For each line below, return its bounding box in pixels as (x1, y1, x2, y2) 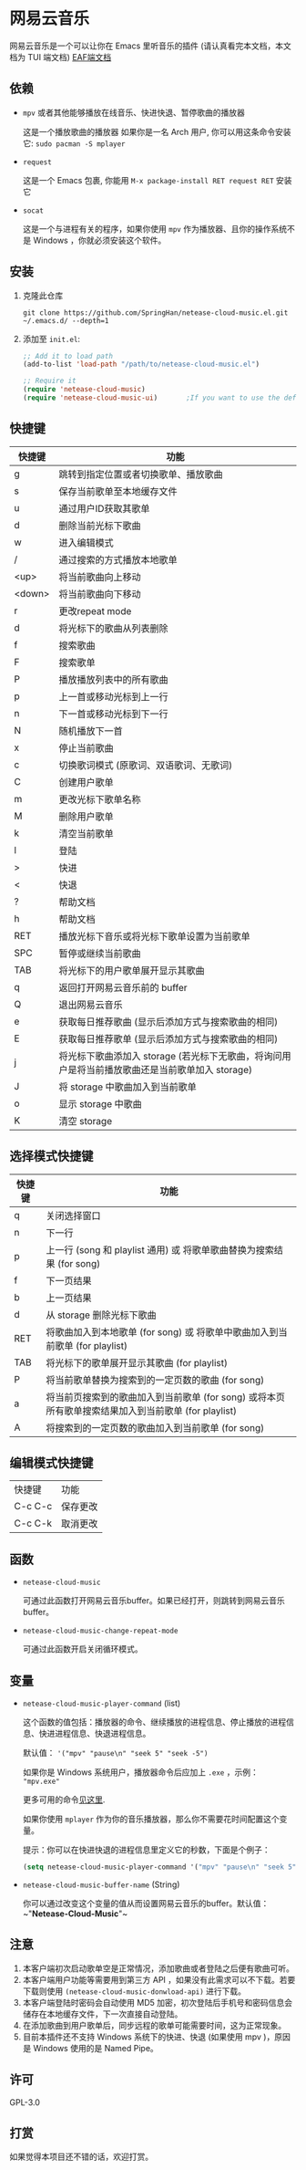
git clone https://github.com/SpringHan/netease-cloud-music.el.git (22, 308, 289, 318)
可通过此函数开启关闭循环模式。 (22, 1643, 143, 1654)
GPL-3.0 (9, 2096, 41, 2108)
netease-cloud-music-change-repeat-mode (22, 1626, 178, 1636)
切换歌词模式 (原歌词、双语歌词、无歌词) (58, 758, 233, 771)
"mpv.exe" (22, 1777, 61, 1786)
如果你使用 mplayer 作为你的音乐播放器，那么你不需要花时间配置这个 (22, 1813, 280, 1824)
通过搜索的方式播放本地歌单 (58, 553, 178, 566)
